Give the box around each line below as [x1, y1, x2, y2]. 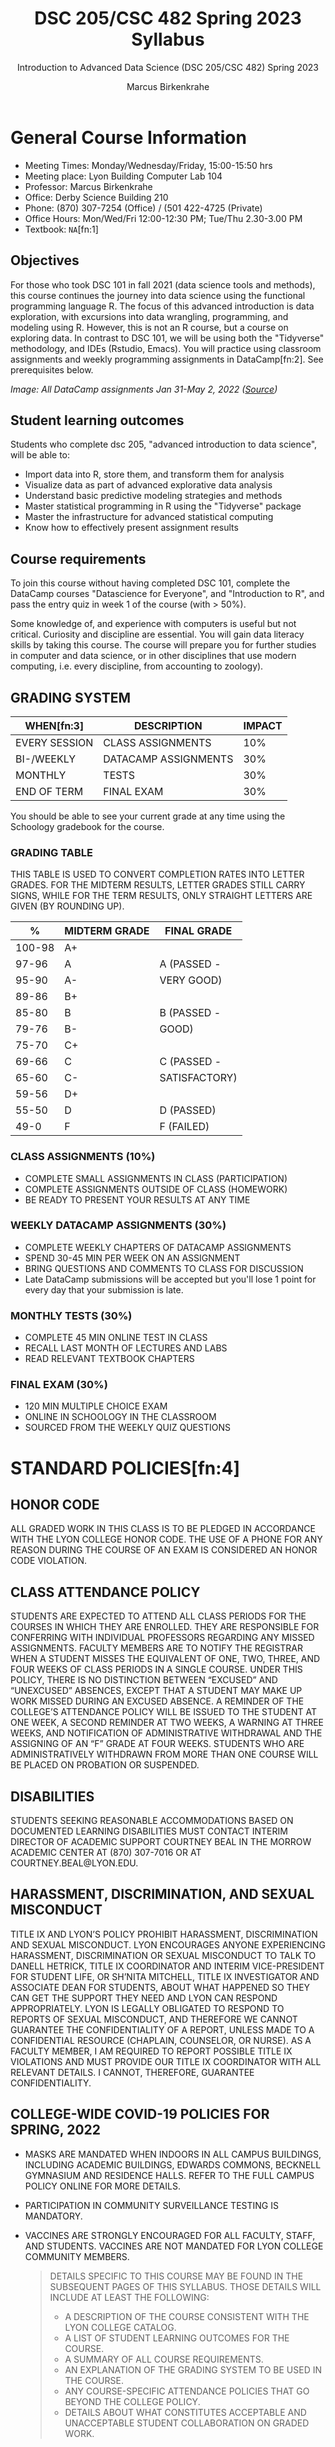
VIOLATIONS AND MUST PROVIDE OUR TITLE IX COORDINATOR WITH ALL [10, 2055, 322, 2067]
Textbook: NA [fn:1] [24, 223, 99, 235]
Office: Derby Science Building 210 [24, 191, 169, 203]
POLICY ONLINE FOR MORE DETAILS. [24, 2180, 181, 2192]
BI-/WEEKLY [15, 752, 77, 766]
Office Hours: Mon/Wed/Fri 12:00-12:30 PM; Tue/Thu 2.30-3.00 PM [24, 212, 303, 224]
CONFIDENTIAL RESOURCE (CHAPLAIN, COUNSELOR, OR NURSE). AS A [10, 2034, 312, 2046]
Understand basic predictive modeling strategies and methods [24, 490, 283, 502]
